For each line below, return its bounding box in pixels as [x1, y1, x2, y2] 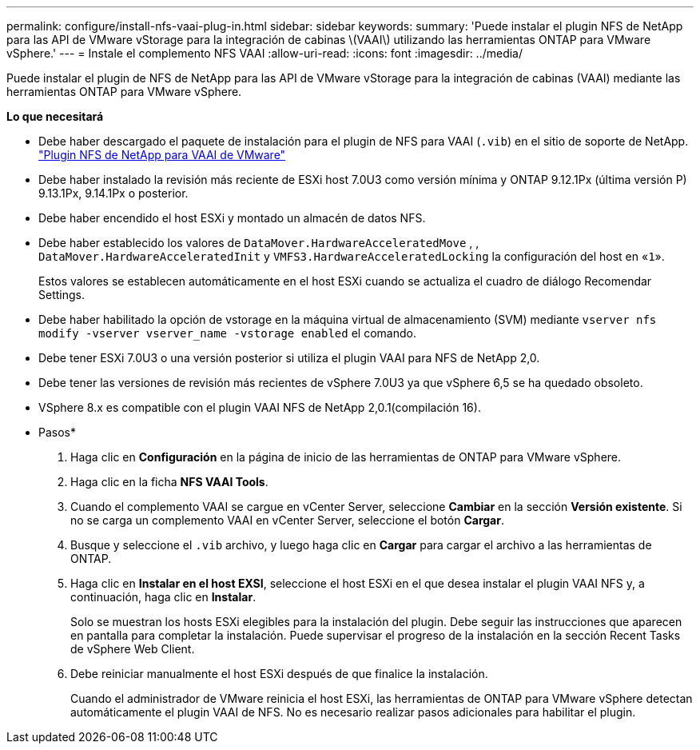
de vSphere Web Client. [70, 642, 195, 656]
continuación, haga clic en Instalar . [70, 590, 257, 604]
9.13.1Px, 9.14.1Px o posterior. [38, 186, 189, 200]
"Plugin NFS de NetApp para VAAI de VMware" [38, 148, 286, 162]
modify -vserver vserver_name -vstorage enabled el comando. [38, 326, 416, 340]
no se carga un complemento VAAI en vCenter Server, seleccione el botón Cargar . [70, 513, 504, 527]
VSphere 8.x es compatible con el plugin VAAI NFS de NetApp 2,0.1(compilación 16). [38, 401, 481, 414]
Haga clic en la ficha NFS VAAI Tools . [70, 475, 268, 489]
